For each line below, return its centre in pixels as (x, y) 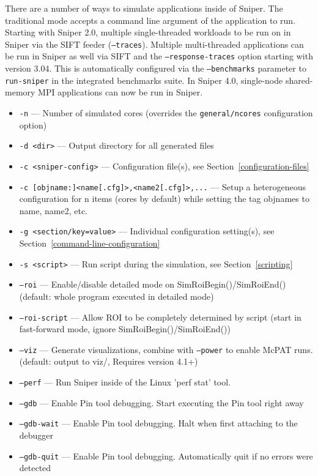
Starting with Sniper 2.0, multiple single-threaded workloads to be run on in (148, 32)
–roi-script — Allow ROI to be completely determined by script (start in (160, 317)
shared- (299, 80)
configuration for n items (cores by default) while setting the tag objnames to (164, 199)
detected (35, 468)
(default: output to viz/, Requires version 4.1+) (109, 361)
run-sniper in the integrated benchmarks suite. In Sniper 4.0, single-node (144, 80)
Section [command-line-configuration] (90, 243)
